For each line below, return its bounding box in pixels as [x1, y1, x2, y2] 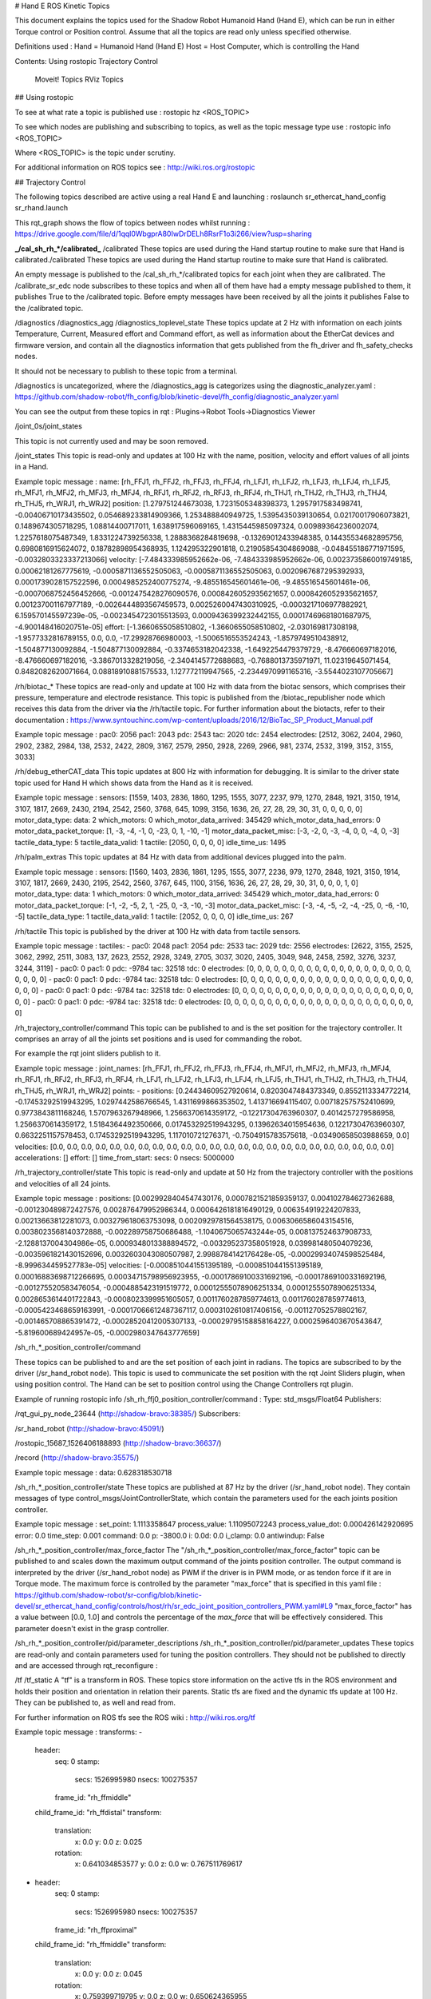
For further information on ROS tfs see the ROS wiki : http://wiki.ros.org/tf [14, 1712, 255, 1722]
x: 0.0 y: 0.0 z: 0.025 [74, 1837, 143, 1846]
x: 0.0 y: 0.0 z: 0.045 [74, 1969, 143, 1979]
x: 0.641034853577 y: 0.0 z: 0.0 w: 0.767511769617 [74, 1859, 243, 1869]
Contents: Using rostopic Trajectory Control [14, 56, 159, 66]
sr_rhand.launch [14, 203, 69, 213]
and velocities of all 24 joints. [14, 1179, 111, 1188]
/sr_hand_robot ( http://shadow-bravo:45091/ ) [14, 1423, 164, 1433]
